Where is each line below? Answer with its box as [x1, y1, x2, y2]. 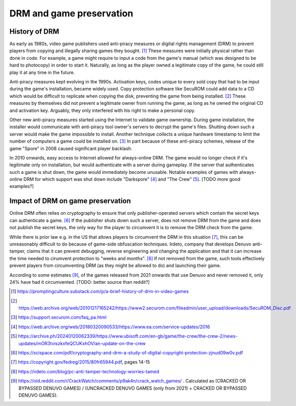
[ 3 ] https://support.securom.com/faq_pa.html [11, 314, 107, 321]
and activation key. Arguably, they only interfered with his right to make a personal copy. [9, 107, 195, 114]
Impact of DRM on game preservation [9, 197, 131, 206]
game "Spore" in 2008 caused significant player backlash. [9, 145, 132, 151]
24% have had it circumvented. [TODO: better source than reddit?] [9, 279, 150, 285]
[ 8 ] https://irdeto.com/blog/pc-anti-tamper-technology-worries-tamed [11, 368, 160, 374]
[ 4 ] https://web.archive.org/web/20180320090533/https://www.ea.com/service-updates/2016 [11, 324, 210, 330]
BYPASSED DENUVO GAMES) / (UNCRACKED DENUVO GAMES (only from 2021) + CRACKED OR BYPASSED [18, 385, 247, 391]
